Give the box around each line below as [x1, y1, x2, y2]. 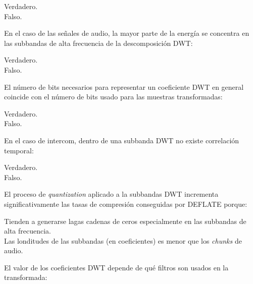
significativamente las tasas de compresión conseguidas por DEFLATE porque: [4, 198, 247, 209]
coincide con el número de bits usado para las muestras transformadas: [4, 91, 223, 102]
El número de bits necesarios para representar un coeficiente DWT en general [4, 81, 244, 92]
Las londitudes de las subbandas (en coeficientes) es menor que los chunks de [4, 235, 242, 246]
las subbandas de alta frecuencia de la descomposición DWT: [4, 37, 193, 48]
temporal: [4, 145, 34, 155]
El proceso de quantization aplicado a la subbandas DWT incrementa [4, 189, 219, 199]
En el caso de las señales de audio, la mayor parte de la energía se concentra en [4, 28, 249, 38]
